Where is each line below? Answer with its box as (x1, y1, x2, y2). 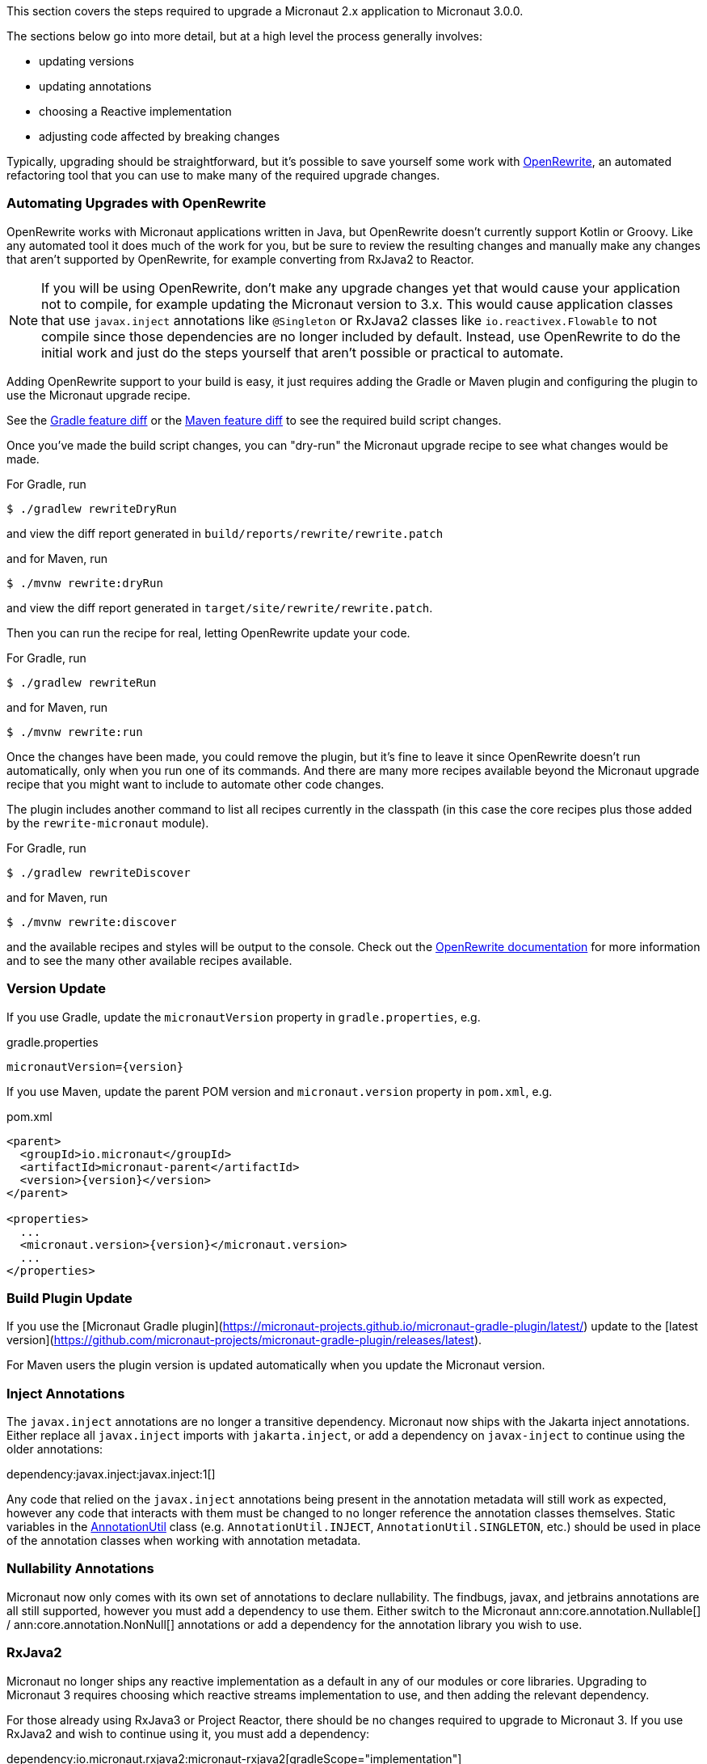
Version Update (6, 980, 106, 997)
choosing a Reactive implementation (39, 104, 232, 118)
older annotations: (6, 1442, 103, 1456)
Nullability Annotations (6, 1560, 154, 1577)
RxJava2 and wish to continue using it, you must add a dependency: (6, 1726, 370, 1741)
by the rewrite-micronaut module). (6, 815, 209, 830)
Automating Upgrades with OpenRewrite (6, 195, 267, 212)
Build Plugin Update (6, 1289, 133, 1306)
